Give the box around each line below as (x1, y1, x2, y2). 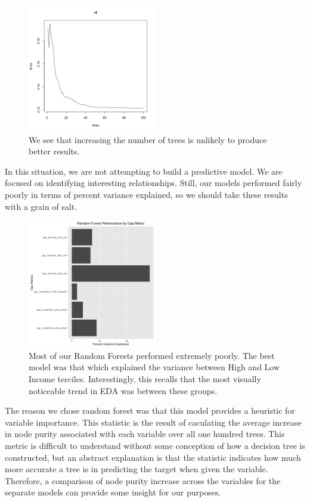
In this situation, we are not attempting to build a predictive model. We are (5, 165, 283, 177)
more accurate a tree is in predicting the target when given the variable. (5, 463, 268, 475)
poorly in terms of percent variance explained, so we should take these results (5, 188, 288, 200)
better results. (29, 145, 80, 157)
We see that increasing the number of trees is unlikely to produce (29, 133, 267, 145)
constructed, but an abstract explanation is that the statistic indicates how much (5, 451, 301, 463)
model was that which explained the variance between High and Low (29, 361, 280, 373)
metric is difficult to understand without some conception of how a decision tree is (5, 439, 305, 451)
